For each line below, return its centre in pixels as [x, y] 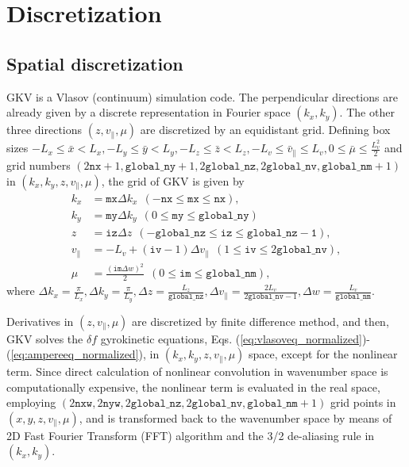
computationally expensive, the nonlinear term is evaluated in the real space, [193, 387]
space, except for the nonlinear [323, 354]
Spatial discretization [95, 63]
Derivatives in [40, 321]
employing [31, 402]
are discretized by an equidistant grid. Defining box [265, 130]
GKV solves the [45, 338]
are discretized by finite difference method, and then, [260, 321]
